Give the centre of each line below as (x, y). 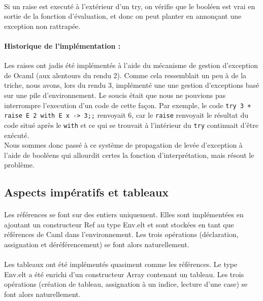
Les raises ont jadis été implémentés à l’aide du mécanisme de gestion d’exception (131, 65)
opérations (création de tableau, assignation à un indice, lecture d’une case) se (126, 284)
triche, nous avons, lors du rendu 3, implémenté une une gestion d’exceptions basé (132, 85)
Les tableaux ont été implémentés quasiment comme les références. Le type (121, 264)
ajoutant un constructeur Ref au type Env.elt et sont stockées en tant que (119, 224)
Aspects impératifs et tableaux (87, 192)
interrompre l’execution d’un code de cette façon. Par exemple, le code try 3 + (128, 105)
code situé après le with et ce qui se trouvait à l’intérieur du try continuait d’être (131, 125)
